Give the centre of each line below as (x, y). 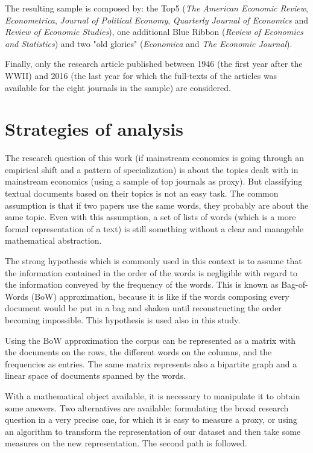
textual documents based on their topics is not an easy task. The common (142, 193)
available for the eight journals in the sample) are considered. (118, 87)
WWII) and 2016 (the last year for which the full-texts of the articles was (141, 75)
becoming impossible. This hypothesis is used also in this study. (123, 320)
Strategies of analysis (94, 129)
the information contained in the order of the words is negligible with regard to (151, 272)
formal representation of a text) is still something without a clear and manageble (154, 228)
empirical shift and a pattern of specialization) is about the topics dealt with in (152, 169)
